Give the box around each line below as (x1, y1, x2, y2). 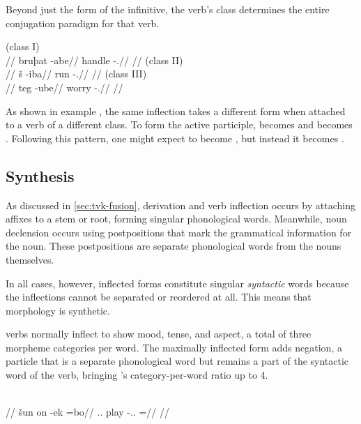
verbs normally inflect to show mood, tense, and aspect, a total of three (6, 326, 312, 341)
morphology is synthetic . (6, 303, 110, 317)
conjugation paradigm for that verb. (6, 15, 160, 30)
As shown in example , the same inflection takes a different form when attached (6, 103, 346, 118)
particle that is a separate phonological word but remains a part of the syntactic (6, 354, 349, 368)
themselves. (6, 252, 54, 266)
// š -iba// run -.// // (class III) (6, 66, 147, 81)
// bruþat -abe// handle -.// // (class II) (6, 52, 183, 67)
